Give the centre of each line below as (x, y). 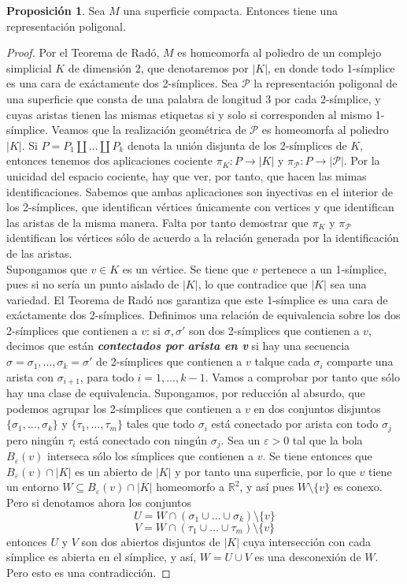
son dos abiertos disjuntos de (151, 541)
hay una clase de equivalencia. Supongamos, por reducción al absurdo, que (186, 393)
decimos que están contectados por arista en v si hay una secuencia (178, 346)
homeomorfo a (191, 487)
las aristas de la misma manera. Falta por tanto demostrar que (157, 222)
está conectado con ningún (144, 439)
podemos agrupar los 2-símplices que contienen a (124, 408)
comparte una (360, 361)
